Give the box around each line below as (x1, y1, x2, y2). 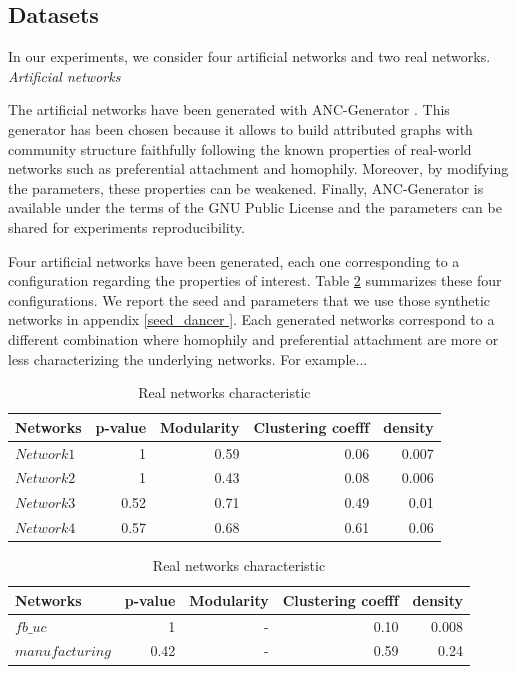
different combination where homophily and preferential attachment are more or (8, 328, 499, 349)
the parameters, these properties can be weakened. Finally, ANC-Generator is (8, 177, 484, 198)
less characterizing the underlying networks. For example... (8, 348, 368, 369)
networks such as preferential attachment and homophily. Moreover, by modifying (8, 158, 509, 179)
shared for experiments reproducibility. (8, 216, 245, 237)
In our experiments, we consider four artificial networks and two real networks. (8, 46, 491, 67)
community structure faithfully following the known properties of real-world (8, 138, 472, 159)
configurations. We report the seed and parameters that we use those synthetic (8, 289, 491, 310)
